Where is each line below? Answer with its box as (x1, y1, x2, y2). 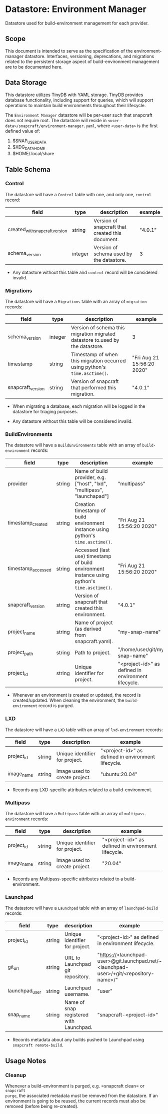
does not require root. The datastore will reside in (5, 117, 107, 123)
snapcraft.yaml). (74, 638, 113, 645)
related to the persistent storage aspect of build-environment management (5, 59, 159, 65)
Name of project (74, 619, 113, 626)
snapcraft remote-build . (12, 1042, 63, 1048)
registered (64, 1011, 89, 1018)
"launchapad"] (74, 493, 109, 500)
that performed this (70, 384, 116, 391)
